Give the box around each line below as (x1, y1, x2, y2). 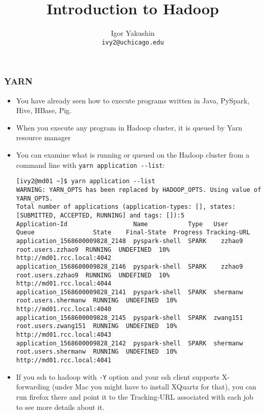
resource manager (16, 132, 71, 143)
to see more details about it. (16, 401, 105, 412)
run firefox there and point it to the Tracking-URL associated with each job (16, 391, 254, 402)
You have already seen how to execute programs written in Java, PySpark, (16, 95, 250, 105)
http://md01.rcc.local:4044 (16, 280, 111, 288)
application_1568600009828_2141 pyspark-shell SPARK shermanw (16, 288, 243, 296)
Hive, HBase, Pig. (16, 105, 71, 116)
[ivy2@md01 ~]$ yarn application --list (16, 178, 155, 185)
